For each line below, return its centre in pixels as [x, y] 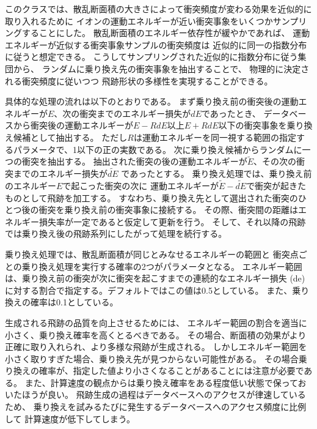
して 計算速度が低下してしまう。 [70, 418]
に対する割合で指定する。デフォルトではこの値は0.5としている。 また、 [149, 290]
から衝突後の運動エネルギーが [73, 125]
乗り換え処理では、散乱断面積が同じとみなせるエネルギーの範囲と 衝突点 [152, 254]
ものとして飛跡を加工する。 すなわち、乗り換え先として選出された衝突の [151, 197]
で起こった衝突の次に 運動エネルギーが [141, 185]
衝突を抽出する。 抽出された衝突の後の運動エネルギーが [134, 161]
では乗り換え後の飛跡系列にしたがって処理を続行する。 [116, 233]
